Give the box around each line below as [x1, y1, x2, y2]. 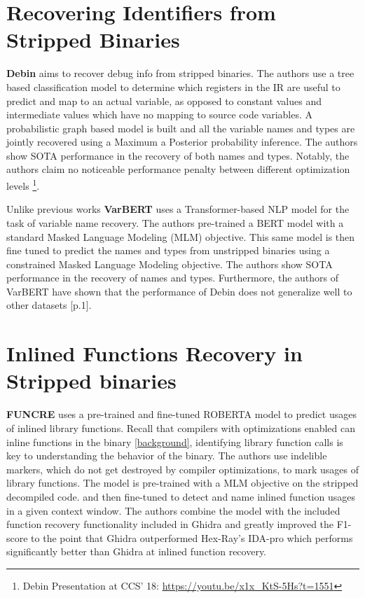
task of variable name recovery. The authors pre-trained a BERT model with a [6, 215, 344, 230]
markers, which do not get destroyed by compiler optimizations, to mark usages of [6, 461, 359, 476]
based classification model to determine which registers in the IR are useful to [6, 79, 340, 94]
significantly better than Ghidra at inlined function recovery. [6, 544, 267, 559]
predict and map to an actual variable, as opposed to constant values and [6, 93, 322, 108]
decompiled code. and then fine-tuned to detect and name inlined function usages [6, 489, 355, 503]
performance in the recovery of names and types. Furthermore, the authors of [6, 270, 339, 285]
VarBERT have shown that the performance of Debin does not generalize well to [6, 284, 352, 298]
